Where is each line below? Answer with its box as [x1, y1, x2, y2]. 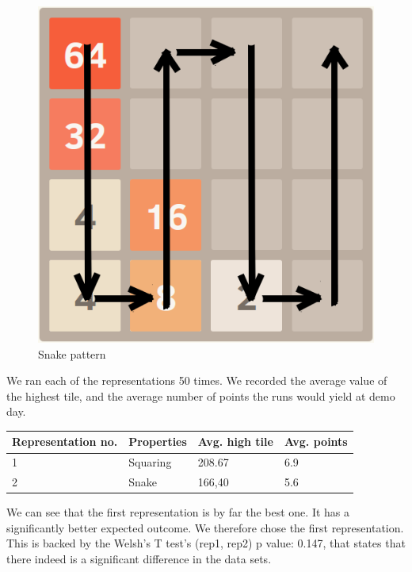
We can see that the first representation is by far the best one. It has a [6, 504, 350, 520]
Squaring [128, 454, 172, 470]
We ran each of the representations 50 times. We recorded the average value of [6, 372, 387, 389]
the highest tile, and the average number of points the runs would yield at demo [6, 387, 395, 404]
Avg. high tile [197, 433, 273, 450]
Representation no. [12, 433, 118, 450]
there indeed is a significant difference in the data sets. [6, 551, 272, 567]
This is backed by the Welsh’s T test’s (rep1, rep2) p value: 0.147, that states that [6, 535, 406, 551]
